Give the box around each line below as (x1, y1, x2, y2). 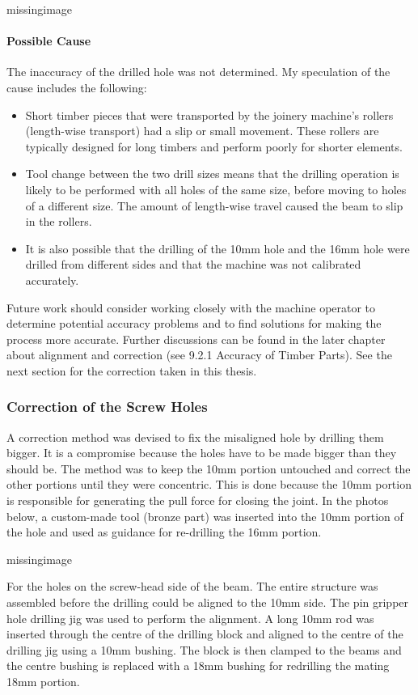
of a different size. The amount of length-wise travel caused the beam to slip (25, 197, 403, 214)
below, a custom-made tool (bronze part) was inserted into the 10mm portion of (6, 507, 403, 524)
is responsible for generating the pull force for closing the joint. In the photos (6, 492, 389, 509)
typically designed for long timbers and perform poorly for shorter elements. (25, 138, 403, 155)
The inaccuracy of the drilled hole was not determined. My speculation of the (6, 63, 391, 80)
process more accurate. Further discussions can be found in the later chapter (6, 330, 386, 347)
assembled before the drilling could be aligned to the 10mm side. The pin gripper (6, 594, 409, 611)
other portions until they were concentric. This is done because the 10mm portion (6, 476, 412, 493)
